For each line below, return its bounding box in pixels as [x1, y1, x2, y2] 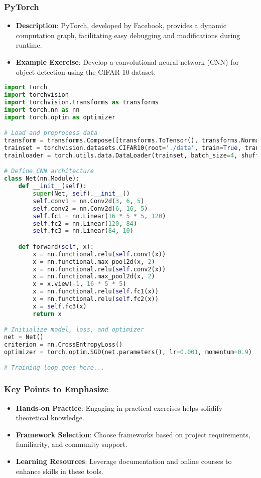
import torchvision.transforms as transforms [4, 98, 159, 106]
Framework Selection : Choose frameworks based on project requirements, [16, 429, 250, 439]
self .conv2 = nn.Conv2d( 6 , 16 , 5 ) [33, 205, 148, 212]
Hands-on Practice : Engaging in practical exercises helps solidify [16, 402, 223, 413]
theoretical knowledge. [16, 412, 84, 423]
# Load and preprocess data [4, 129, 98, 137]
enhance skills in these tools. [16, 465, 103, 476]
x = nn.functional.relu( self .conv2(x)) [33, 265, 166, 273]
